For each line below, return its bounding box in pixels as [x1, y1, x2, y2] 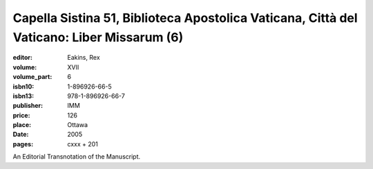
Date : [12, 131, 29, 139]
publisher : [12, 102, 44, 110]
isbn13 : [12, 91, 35, 100]
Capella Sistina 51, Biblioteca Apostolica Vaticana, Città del [12, 10, 358, 25]
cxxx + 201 [67, 139, 98, 148]
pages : [12, 139, 34, 148]
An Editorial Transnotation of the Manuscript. [12, 153, 141, 161]
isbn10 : [12, 82, 35, 91]
